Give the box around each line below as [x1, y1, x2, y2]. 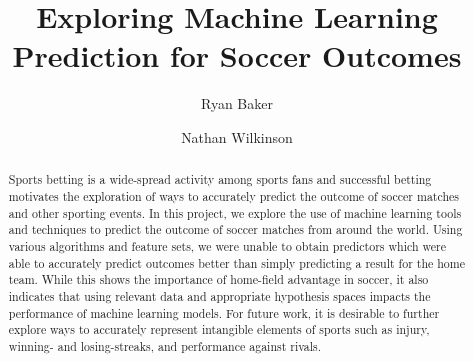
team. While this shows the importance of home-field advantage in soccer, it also [8, 271, 429, 288]
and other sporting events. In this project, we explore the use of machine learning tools [8, 204, 462, 221]
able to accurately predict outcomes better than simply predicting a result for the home [8, 254, 465, 271]
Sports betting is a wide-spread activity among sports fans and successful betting [8, 171, 432, 188]
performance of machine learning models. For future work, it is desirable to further [8, 304, 440, 321]
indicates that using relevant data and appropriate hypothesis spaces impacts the [8, 287, 431, 304]
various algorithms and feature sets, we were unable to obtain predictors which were [8, 237, 446, 254]
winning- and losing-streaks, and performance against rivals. [8, 337, 322, 354]
